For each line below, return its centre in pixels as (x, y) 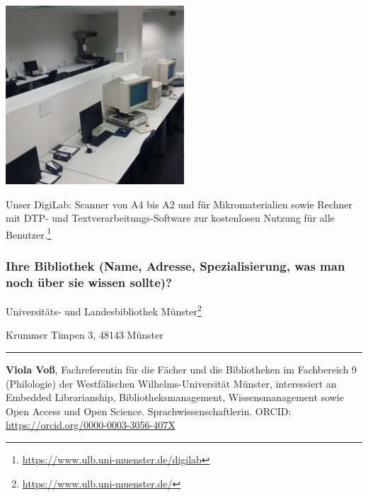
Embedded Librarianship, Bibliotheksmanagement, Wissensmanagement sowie (175, 397)
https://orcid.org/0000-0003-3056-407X (91, 425)
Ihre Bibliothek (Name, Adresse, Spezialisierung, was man (176, 265)
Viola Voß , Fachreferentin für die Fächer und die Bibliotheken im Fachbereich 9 (182, 370)
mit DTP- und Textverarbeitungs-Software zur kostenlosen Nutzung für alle (170, 218)
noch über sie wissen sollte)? (89, 282)
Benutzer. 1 (29, 233)
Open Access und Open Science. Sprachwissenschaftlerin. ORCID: (149, 411)
